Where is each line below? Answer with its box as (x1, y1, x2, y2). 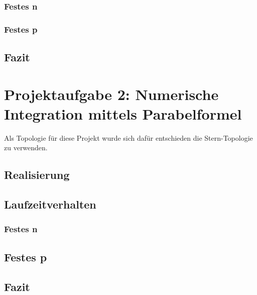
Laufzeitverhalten (4, 196, 96, 212)
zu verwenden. (4, 142, 48, 153)
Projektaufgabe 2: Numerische (4, 83, 219, 104)
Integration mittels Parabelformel (4, 103, 242, 124)
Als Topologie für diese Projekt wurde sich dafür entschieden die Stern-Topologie (4, 132, 253, 143)
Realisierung (4, 167, 70, 182)
